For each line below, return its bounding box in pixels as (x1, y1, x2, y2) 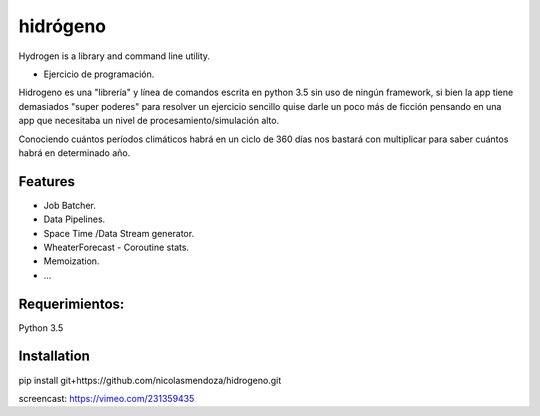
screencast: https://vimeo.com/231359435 (18, 392, 195, 404)
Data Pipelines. (43, 213, 106, 225)
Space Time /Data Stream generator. (43, 227, 195, 239)
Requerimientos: (18, 295, 125, 312)
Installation (18, 348, 90, 365)
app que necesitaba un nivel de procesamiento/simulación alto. (18, 115, 280, 127)
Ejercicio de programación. (43, 68, 155, 80)
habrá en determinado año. (18, 146, 131, 159)
